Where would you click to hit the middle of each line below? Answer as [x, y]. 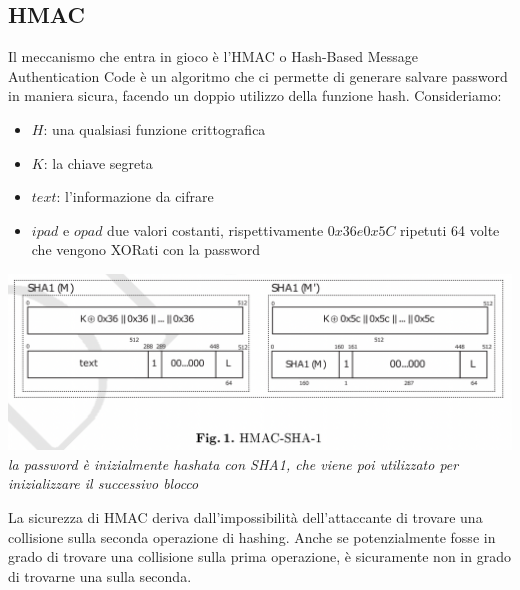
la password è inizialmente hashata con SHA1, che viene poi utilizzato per [233, 463]
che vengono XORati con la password [146, 249]
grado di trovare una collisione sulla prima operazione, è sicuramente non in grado [259, 556]
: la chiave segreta [98, 162]
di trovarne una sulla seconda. [100, 575]
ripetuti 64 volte [450, 229]
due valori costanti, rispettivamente [215, 229]
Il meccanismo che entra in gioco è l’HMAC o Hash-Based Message [213, 56]
